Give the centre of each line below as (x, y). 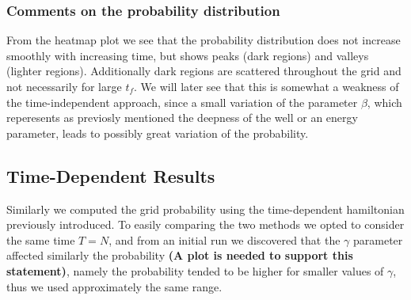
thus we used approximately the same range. (114, 286)
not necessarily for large (64, 86)
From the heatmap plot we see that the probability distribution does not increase (204, 40)
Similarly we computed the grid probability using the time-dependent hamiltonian (205, 209)
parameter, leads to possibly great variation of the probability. (158, 133)
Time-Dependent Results (111, 175)
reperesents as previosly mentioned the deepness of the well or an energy (182, 118)
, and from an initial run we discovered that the (225, 239)
